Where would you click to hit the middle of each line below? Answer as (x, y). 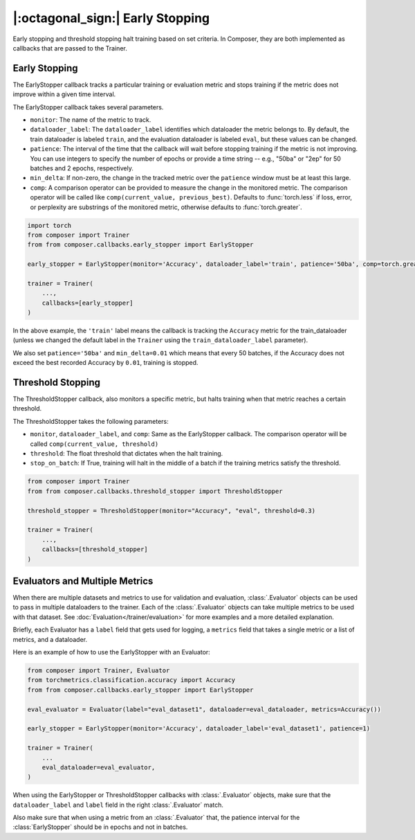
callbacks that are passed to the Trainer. (70, 48)
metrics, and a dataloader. (50, 639)
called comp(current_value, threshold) (94, 444)
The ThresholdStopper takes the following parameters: (91, 421)
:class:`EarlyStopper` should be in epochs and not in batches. (100, 827)
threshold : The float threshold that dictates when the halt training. (127, 454)
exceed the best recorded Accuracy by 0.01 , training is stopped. (105, 363)
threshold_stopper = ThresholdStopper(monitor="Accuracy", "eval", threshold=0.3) (172, 510)
